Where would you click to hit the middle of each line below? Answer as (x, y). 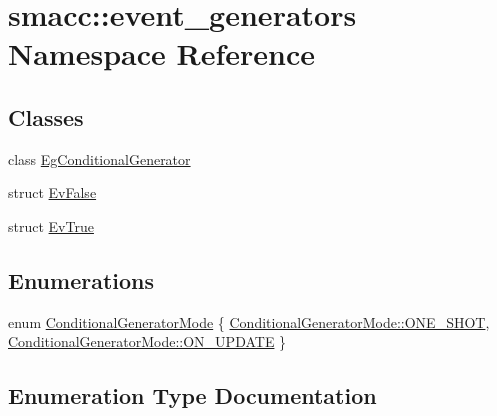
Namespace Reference (161, 53)
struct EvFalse (52, 192)
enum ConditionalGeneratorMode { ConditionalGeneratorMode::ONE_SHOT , (249, 321)
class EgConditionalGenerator (99, 158)
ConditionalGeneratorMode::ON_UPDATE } (147, 341)
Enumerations (81, 279)
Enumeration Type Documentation (192, 395)
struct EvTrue (51, 225)
